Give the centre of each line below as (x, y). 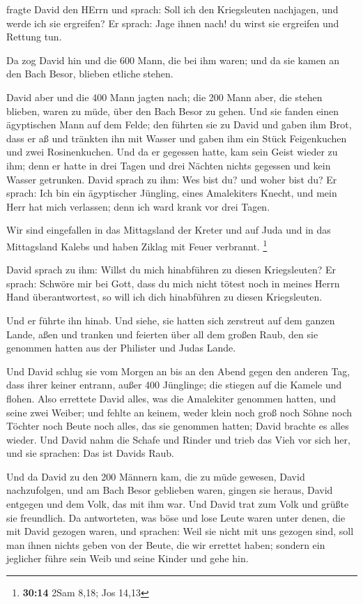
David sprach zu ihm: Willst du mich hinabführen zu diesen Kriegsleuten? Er (171, 270)
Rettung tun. (34, 37)
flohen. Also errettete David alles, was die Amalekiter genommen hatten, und (171, 398)
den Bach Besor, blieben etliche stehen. (90, 74)
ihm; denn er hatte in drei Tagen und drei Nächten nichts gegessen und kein (169, 165)
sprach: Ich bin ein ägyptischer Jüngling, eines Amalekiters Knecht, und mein (172, 193)
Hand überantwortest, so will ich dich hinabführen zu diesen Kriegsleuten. (164, 297)
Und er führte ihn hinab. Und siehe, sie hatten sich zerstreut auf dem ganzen (171, 320)
